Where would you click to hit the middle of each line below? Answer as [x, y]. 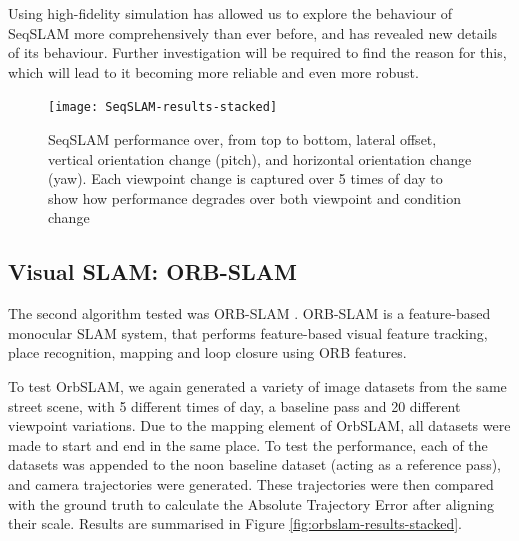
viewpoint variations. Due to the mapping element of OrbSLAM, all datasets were [259, 425]
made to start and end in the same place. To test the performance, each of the [248, 444]
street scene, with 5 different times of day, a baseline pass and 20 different [234, 405]
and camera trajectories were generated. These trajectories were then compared [251, 483]
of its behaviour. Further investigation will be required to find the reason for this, [257, 52]
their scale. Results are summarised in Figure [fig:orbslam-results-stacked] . [235, 523]
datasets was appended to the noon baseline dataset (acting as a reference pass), [254, 464]
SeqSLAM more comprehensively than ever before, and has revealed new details [253, 32]
